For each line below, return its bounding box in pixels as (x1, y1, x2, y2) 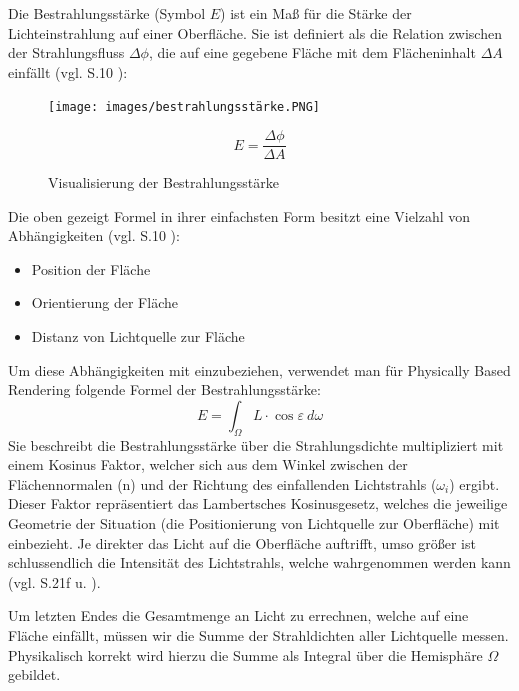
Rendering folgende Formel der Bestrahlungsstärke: (8, 379, 321, 400)
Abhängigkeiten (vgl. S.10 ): (8, 225, 180, 246)
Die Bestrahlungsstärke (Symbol (8, 3, 206, 23)
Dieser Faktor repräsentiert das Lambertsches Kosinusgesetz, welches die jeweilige (8, 493, 508, 514)
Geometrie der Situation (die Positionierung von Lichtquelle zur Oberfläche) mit (8, 513, 500, 534)
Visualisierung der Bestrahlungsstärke (48, 172, 279, 193)
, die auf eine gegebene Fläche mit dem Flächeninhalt (148, 42, 476, 63)
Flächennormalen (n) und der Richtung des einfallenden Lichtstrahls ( (8, 473, 437, 494)
